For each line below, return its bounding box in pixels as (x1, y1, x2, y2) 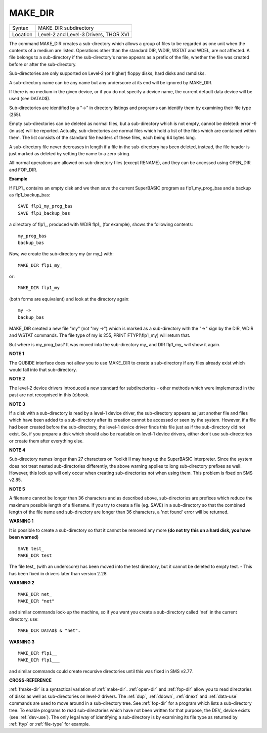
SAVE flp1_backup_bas (18, 210, 70, 216)
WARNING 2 (9, 580, 35, 586)
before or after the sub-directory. (9, 61, 77, 67)
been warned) (9, 534, 39, 540)
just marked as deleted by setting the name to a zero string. (9, 151, 131, 157)
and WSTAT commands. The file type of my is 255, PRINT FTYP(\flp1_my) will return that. (9, 332, 190, 338)
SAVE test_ (18, 546, 44, 551)
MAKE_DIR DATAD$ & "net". (18, 628, 81, 633)
